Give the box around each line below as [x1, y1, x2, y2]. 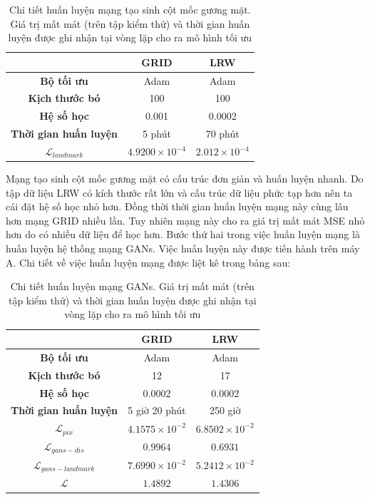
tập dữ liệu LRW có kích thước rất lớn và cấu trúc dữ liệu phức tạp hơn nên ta [6, 185, 353, 200]
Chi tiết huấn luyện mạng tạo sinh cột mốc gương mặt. [9, 2, 251, 16]
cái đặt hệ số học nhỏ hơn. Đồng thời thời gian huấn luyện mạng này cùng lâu [6, 199, 349, 214]
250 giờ [209, 403, 241, 418]
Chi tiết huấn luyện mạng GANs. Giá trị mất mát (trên [10, 279, 255, 294]
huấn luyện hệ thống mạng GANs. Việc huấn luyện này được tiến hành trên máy [6, 241, 360, 256]
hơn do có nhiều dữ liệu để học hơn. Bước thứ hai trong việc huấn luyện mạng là [6, 227, 360, 242]
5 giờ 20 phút [128, 403, 186, 418]
